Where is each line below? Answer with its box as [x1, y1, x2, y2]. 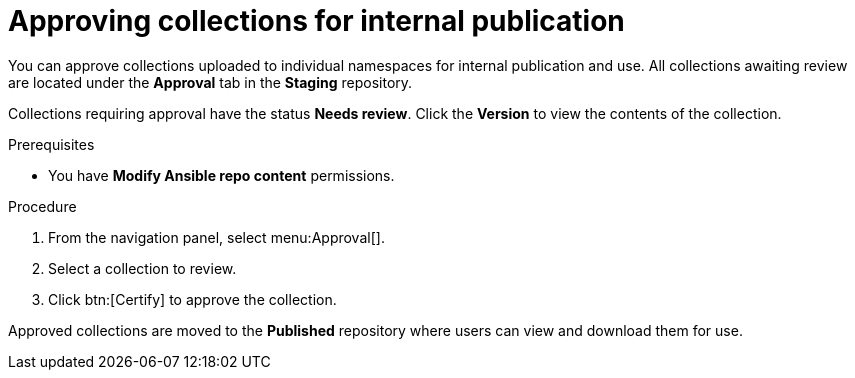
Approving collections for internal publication [8, 4, 625, 38]
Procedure [8, 197, 77, 215]
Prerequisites [8, 135, 95, 153]
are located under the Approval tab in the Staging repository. [8, 73, 413, 91]
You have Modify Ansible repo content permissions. [48, 166, 395, 184]
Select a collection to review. [48, 259, 237, 277]
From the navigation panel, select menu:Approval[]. [48, 228, 385, 246]
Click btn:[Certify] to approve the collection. [48, 290, 337, 308]
